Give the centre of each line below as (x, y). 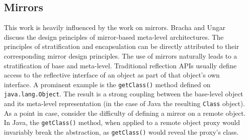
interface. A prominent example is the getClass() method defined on (107, 84)
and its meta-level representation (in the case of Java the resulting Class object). (124, 103)
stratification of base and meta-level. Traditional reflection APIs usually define (120, 65)
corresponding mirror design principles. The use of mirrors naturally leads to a (121, 55)
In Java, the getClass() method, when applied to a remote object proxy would (122, 122)
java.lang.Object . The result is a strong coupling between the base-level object (124, 94)
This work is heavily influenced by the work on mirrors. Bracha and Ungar (115, 27)
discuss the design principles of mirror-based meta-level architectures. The (114, 37)
